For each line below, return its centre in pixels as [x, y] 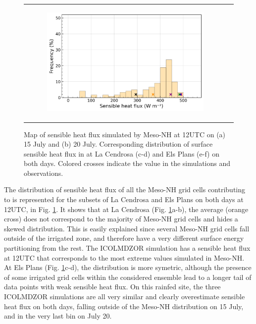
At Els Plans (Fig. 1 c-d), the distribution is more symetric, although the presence [128, 267]
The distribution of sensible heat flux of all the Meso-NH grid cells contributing [125, 189]
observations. [44, 173]
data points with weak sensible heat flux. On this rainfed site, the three [112, 287]
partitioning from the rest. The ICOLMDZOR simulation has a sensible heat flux [127, 248]
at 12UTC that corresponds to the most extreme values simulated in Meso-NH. [124, 257]
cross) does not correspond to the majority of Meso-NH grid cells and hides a [121, 219]
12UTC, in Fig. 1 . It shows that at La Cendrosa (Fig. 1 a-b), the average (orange [126, 209]
